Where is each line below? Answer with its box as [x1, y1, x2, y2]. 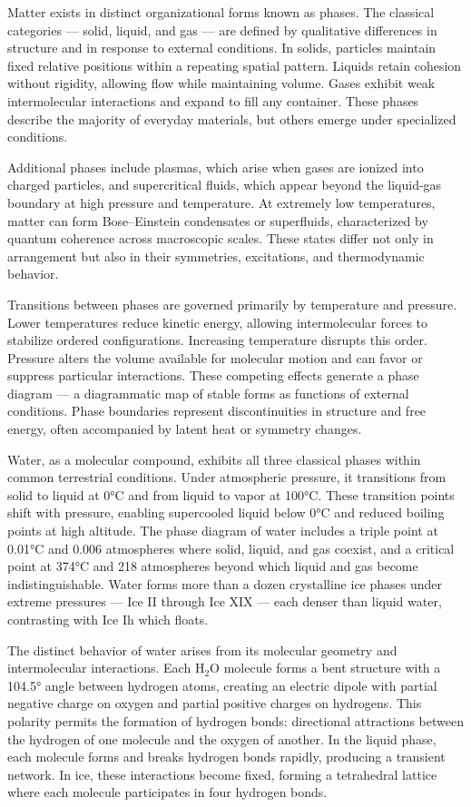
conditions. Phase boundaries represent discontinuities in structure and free [7, 401, 427, 420]
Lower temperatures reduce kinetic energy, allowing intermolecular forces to [7, 312, 428, 331]
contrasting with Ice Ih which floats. [7, 610, 209, 628]
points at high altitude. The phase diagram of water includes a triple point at [7, 521, 438, 540]
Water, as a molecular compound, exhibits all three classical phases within [7, 449, 421, 468]
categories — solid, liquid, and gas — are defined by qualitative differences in [7, 20, 437, 39]
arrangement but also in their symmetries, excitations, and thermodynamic [7, 246, 425, 265]
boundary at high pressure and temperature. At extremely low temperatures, [7, 192, 436, 212]
